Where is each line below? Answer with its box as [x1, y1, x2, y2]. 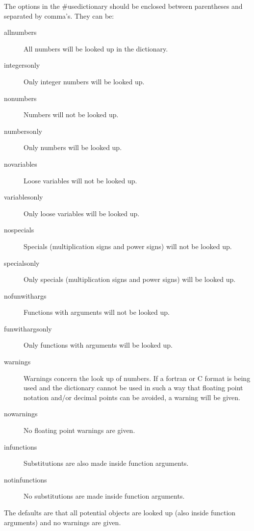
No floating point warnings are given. [24, 425, 135, 435]
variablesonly [4, 192, 43, 202]
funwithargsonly [4, 323, 52, 333]
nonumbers [4, 93, 37, 103]
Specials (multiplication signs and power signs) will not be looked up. [24, 241, 232, 251]
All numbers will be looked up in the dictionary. [24, 43, 168, 53]
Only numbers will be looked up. [24, 142, 122, 152]
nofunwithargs [4, 290, 47, 301]
